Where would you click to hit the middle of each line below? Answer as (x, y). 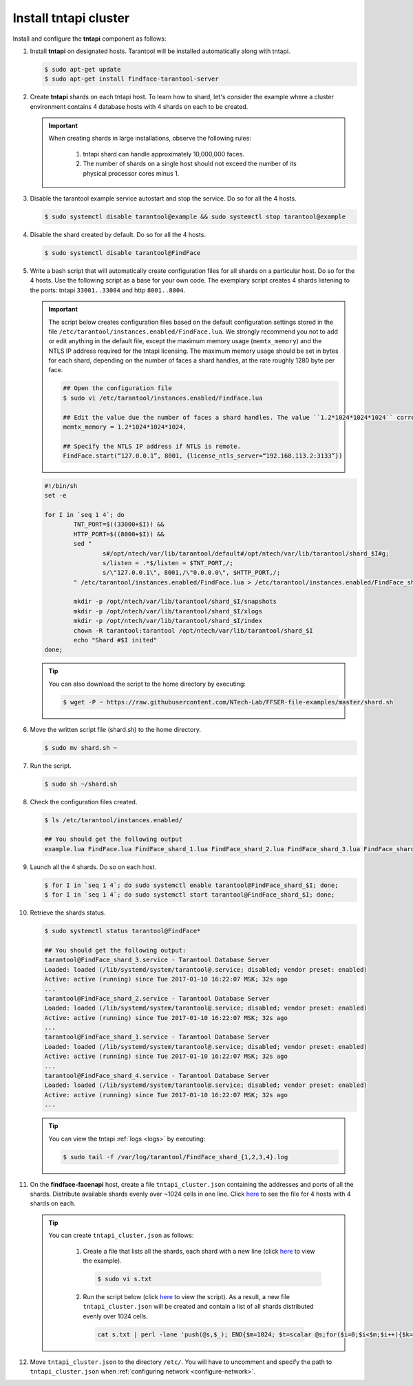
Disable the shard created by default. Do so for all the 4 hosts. (118, 235)
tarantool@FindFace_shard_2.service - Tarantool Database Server (157, 998)
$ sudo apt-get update (83, 69)
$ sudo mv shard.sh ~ (81, 747)
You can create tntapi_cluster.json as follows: (121, 1235)
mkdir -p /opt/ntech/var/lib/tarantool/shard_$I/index (168, 621)
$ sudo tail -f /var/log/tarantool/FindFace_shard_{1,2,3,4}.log (176, 1157)
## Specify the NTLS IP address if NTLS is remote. (152, 446)
